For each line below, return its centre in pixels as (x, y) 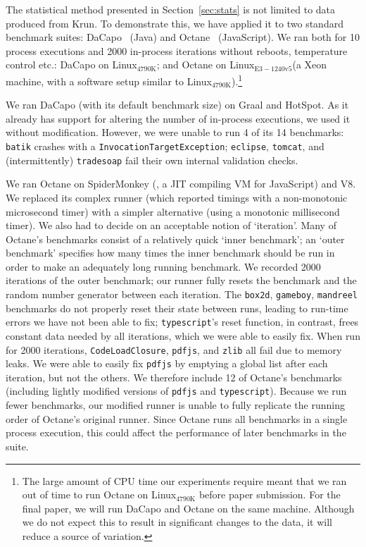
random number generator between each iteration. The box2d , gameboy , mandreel (182, 294)
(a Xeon (310, 64)
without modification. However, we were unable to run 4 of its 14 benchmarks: (175, 132)
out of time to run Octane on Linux (99, 494)
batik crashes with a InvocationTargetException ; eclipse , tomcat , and (165, 146)
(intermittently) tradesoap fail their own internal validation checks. (152, 160)
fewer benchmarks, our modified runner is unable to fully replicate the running (175, 405)
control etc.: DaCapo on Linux (71, 64)
